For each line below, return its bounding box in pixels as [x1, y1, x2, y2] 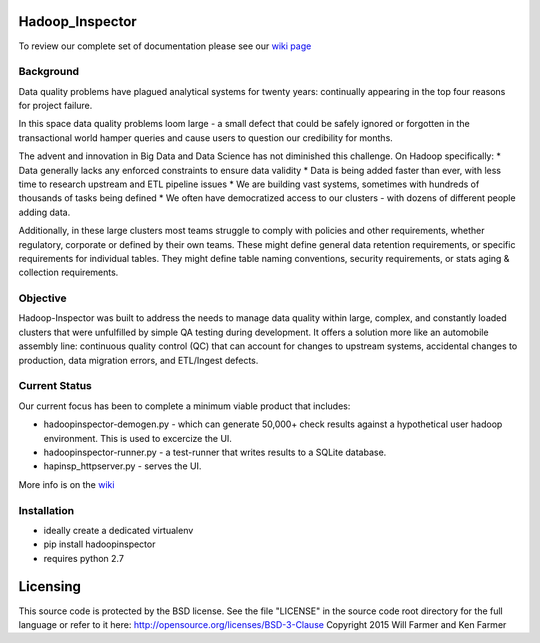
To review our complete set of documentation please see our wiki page [18, 40, 312, 52]
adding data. [18, 206, 71, 218]
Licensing [18, 578, 82, 595]
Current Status [18, 379, 92, 393]
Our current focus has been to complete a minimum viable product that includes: [18, 400, 351, 412]
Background [18, 65, 80, 79]
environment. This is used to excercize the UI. [43, 432, 232, 444]
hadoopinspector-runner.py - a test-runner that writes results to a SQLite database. [43, 446, 387, 458]
